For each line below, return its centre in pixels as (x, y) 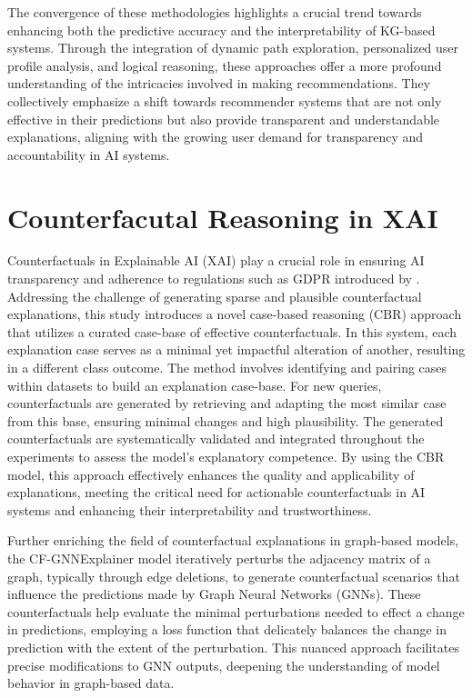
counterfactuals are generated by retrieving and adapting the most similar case (227, 403)
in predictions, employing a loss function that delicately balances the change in (227, 629)
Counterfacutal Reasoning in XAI (223, 217)
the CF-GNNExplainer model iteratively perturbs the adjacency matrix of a (219, 558)
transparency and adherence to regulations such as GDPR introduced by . (214, 279)
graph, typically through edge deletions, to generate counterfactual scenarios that (234, 576)
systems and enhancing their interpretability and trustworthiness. (190, 509)
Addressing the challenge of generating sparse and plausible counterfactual (215, 296)
